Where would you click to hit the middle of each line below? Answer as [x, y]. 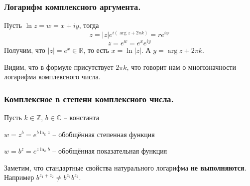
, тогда [89, 25]
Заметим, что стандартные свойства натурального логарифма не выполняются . [125, 167]
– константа [81, 117]
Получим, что [25, 50]
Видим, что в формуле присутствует [59, 67]
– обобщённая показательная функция [110, 151]
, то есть [96, 50]
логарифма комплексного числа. [52, 77]
